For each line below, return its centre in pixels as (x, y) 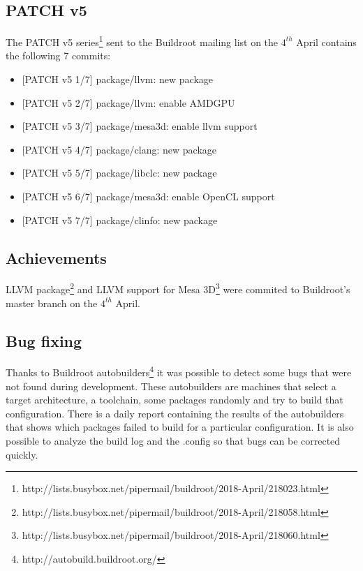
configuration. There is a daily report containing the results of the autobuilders (175, 413)
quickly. (22, 454)
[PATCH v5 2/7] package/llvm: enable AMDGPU (128, 102)
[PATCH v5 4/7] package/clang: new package (119, 149)
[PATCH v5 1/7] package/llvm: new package (117, 79)
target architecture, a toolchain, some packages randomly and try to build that (175, 400)
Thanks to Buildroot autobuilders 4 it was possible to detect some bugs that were (179, 371)
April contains (326, 42)
